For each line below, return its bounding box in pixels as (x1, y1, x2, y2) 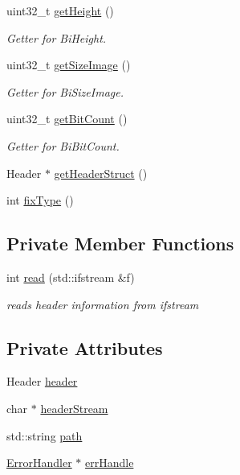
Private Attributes (6, 335, 163, 360)
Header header (6, 373, 78, 390)
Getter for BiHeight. (6, 29, 107, 46)
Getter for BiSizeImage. (6, 83, 124, 100)
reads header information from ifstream (6, 295, 199, 312)
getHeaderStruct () (54, 164, 148, 181)
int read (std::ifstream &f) (6, 268, 135, 285)
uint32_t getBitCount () (6, 110, 128, 127)
